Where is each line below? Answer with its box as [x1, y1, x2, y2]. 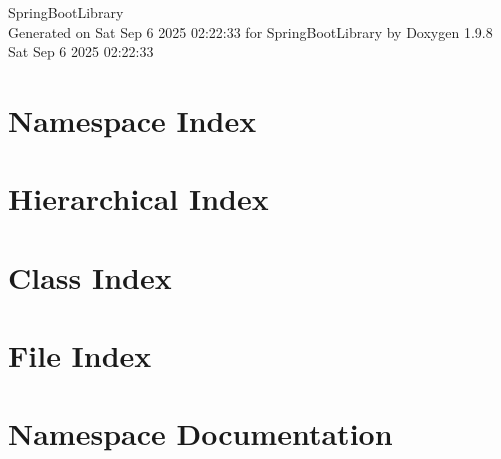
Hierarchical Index [8, 178, 269, 219]
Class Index [8, 256, 172, 297]
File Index [8, 335, 152, 376]
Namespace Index [8, 99, 257, 140]
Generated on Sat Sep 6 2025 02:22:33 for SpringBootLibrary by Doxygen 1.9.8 [8, 21, 493, 42]
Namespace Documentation [8, 413, 393, 454]
